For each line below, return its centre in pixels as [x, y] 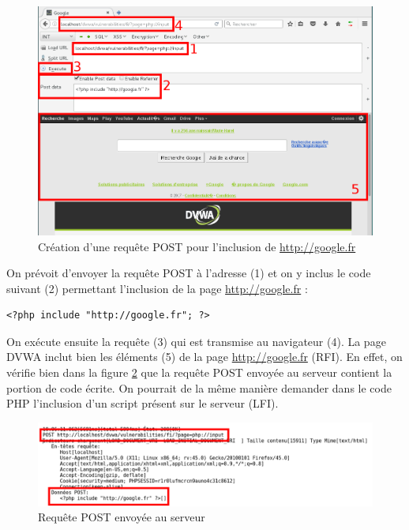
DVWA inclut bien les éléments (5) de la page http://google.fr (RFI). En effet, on [204, 357]
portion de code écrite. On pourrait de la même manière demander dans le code [199, 387]
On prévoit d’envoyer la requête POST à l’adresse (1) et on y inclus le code [189, 273]
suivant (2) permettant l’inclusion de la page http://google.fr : [157, 288]
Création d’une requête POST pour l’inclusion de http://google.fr [197, 246]
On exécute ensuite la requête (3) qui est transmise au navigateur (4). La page [196, 341]
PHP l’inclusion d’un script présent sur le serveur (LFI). [143, 403]
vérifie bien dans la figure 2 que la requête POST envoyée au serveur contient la [199, 372]
